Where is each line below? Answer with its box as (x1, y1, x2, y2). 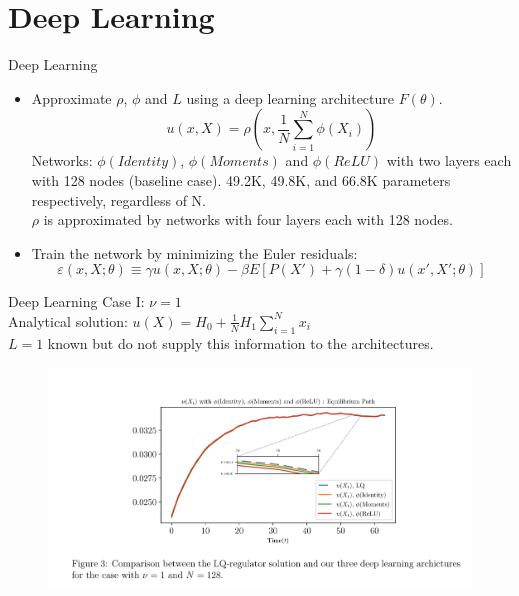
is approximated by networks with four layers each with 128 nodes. (43, 209, 453, 230)
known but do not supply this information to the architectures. (47, 332, 434, 353)
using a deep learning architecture (186, 87, 395, 108)
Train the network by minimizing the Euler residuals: (31, 242, 358, 263)
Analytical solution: (8, 310, 128, 331)
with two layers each (386, 150, 512, 171)
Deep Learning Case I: (8, 291, 145, 312)
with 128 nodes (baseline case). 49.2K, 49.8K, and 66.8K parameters (31, 169, 451, 190)
